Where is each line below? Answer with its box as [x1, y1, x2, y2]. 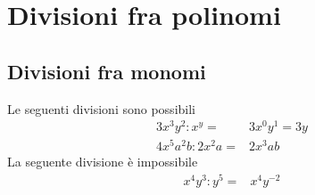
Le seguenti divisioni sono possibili [7, 99, 195, 118]
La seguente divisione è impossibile [7, 152, 198, 171]
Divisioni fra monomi [7, 57, 206, 85]
